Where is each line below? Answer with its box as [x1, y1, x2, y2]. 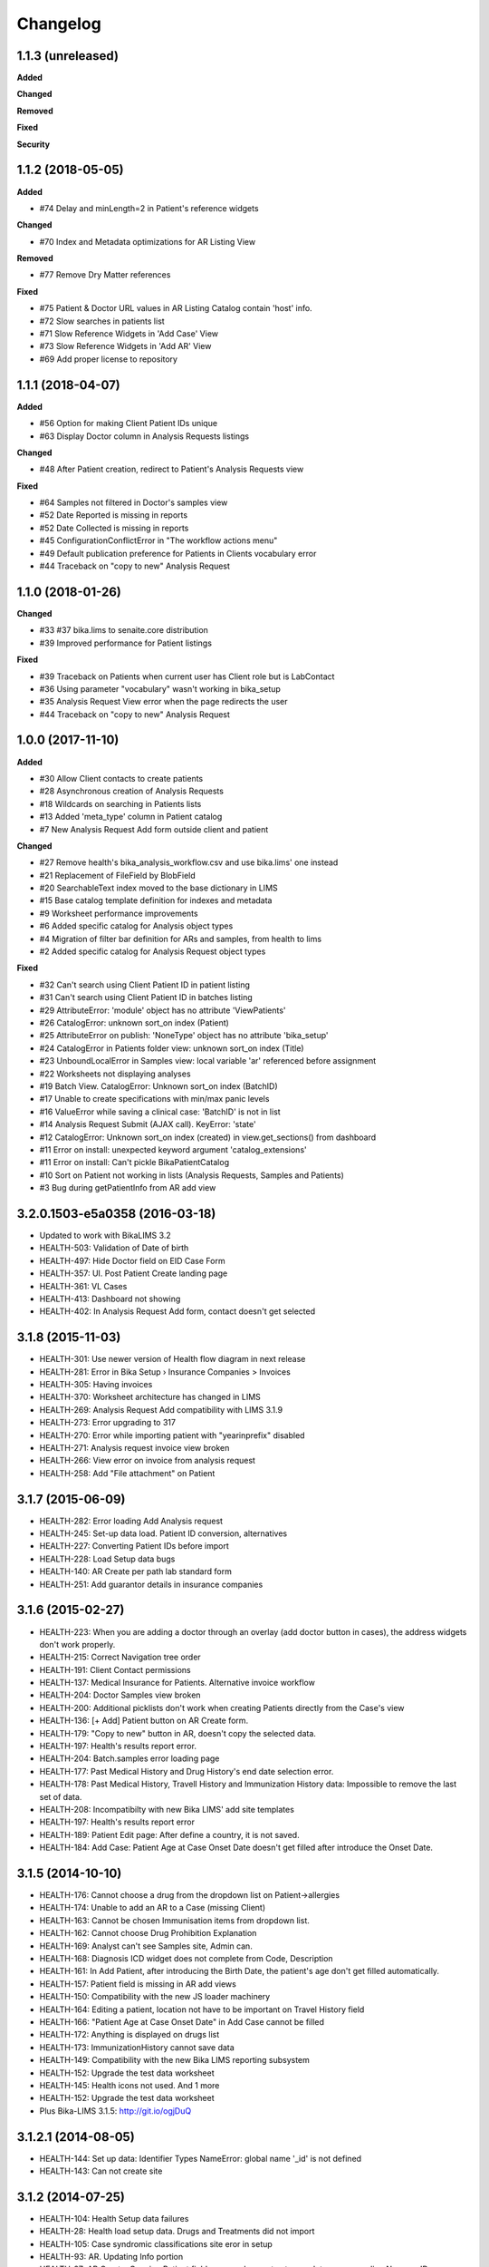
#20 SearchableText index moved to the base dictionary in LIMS [39, 882, 278, 893]
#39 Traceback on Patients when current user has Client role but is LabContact [39, 671, 335, 682]
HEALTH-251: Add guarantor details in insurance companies [39, 1579, 264, 1590]
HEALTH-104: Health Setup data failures [39, 2213, 189, 2223]
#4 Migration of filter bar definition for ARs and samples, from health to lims [39, 933, 321, 944]
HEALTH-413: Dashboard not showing [39, 1293, 181, 1304]
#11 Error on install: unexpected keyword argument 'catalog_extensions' [39, 1143, 307, 1155]
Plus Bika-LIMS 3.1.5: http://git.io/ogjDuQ [39, 2105, 192, 2116]
